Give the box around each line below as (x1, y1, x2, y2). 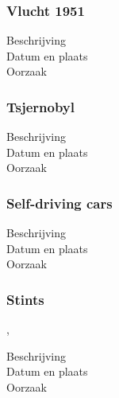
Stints (6, 289, 44, 309)
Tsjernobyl (6, 96, 75, 116)
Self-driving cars (6, 193, 113, 213)
